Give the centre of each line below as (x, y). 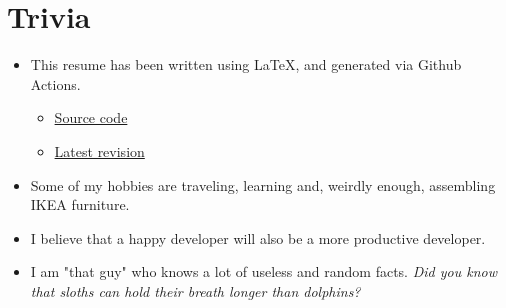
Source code (91, 117)
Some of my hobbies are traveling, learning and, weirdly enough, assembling (263, 184)
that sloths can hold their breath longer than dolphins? (195, 290)
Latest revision (99, 150)
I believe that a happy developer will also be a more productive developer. (258, 237)
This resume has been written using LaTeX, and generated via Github (246, 64)
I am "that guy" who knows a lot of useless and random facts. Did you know (263, 271)
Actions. (55, 83)
